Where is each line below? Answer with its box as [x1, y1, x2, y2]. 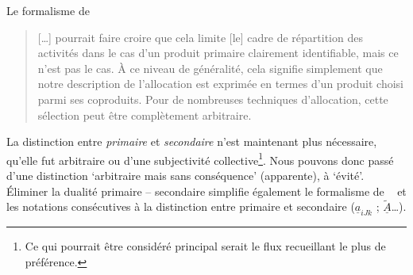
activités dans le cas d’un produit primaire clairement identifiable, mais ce [37, 44, 399, 61]
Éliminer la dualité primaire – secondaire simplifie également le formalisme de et [6, 182, 407, 199]
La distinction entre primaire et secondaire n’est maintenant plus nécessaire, [6, 133, 377, 150]
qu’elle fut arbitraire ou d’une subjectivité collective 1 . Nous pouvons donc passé [6, 149, 394, 168]
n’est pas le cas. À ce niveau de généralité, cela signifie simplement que [37, 59, 383, 76]
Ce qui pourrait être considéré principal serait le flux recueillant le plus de [25, 238, 386, 254]
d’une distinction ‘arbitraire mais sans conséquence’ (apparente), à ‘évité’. [6, 167, 365, 183]
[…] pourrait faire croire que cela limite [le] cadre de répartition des [37, 29, 363, 45]
